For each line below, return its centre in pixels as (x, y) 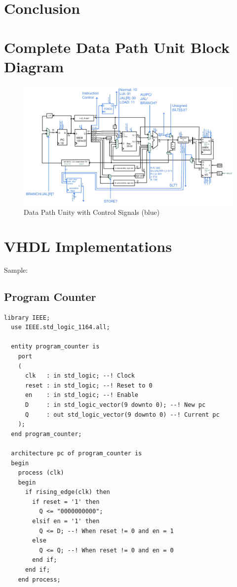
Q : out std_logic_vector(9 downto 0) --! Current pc (122, 415)
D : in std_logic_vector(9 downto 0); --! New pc (115, 405)
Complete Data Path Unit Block (117, 47)
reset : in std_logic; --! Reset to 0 (89, 385)
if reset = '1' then (66, 502)
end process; (39, 579)
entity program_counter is (55, 347)
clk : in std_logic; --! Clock (80, 376)
